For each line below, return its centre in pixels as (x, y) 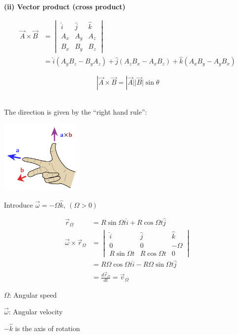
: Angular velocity (36, 311)
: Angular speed (33, 295)
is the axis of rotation (47, 328)
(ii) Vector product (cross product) (65, 6)
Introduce (18, 205)
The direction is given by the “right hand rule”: (75, 111)
